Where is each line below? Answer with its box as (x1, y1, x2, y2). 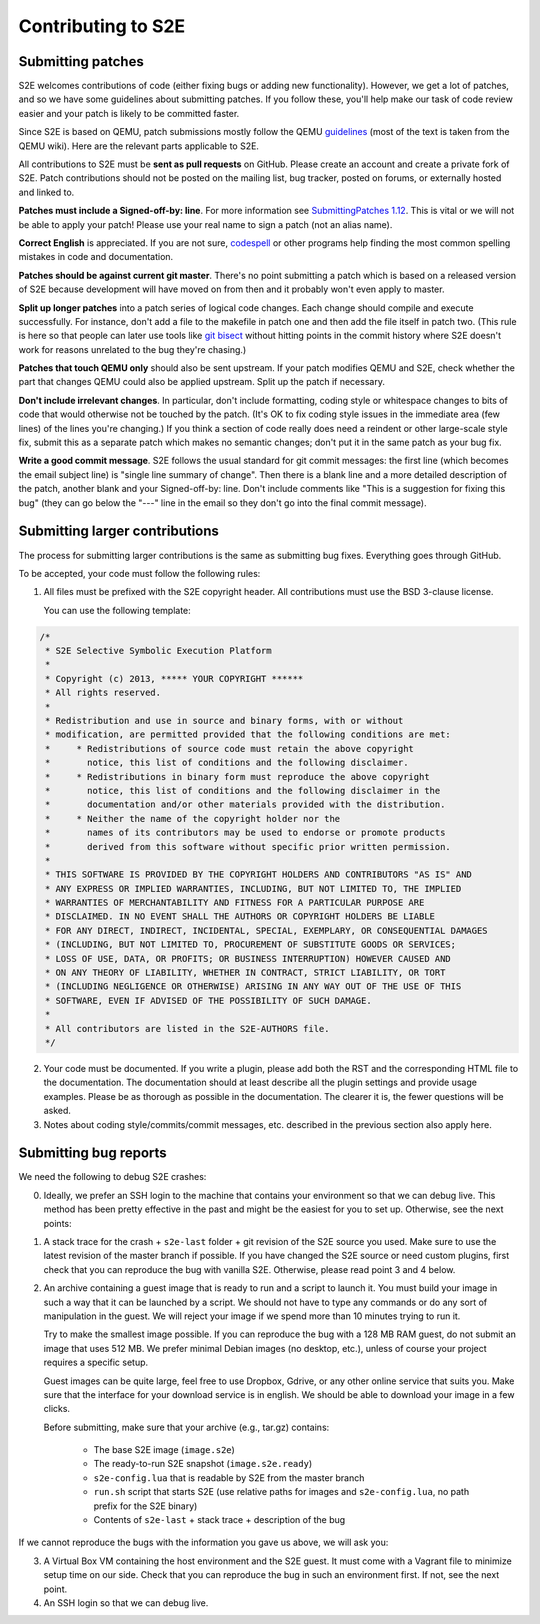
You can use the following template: (43, 604, 192, 616)
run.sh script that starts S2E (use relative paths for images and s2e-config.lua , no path (93, 1486, 470, 1498)
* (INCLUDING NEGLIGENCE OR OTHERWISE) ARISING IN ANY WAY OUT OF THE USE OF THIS (45, 981, 462, 992)
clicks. (43, 1403, 70, 1415)
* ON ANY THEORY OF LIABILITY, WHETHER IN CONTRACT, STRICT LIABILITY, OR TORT (45, 967, 446, 979)
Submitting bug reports (18, 1145, 167, 1162)
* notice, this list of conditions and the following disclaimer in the (45, 785, 441, 796)
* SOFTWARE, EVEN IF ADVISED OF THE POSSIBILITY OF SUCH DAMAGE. (45, 995, 372, 1006)
